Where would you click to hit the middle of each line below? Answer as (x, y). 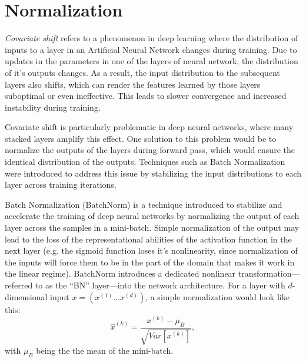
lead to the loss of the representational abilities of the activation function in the (148, 239)
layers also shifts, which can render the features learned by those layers (133, 84)
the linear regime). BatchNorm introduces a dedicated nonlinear (120, 273)
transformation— (269, 273)
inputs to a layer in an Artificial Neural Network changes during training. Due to (151, 49)
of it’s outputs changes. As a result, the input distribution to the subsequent (142, 72)
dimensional (26, 296)
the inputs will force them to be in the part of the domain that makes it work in (150, 262)
